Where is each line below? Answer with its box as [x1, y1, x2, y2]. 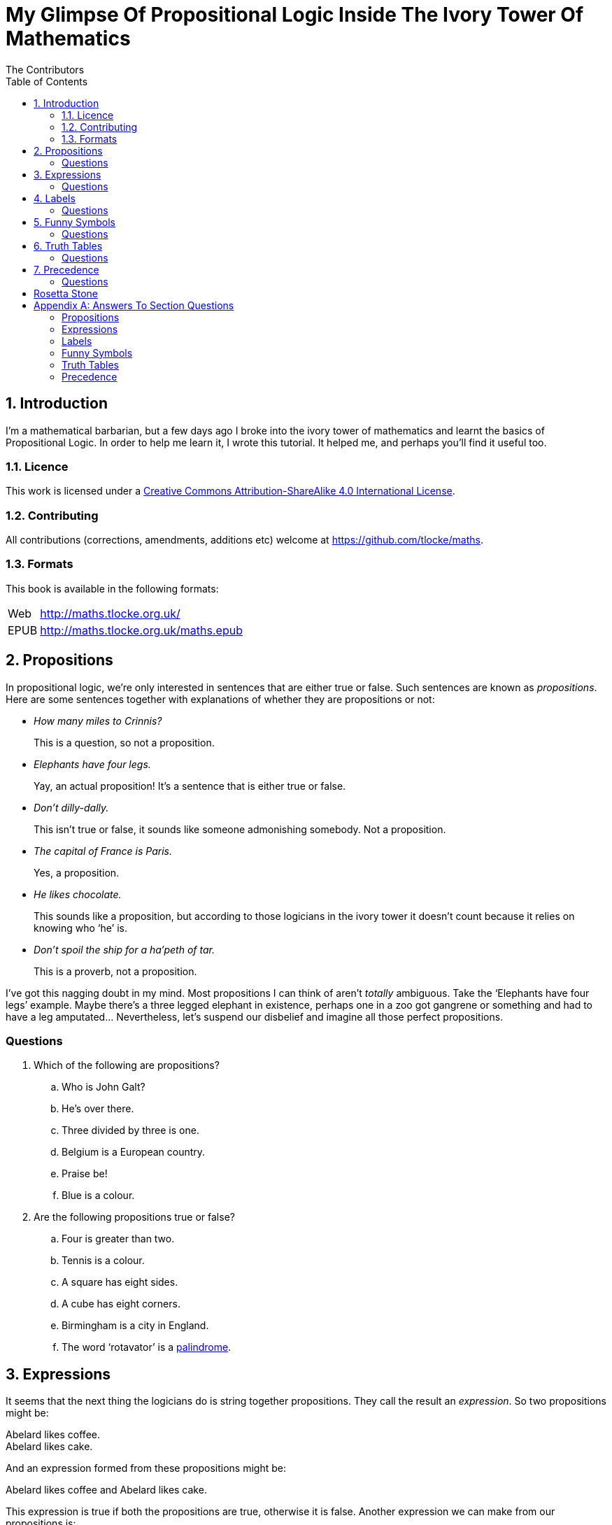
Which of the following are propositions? [34, 1059, 220, 1072]
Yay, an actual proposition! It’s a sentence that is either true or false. [34, 779, 346, 792]
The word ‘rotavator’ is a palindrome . [62, 1341, 232, 1354]
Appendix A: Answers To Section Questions [34, 299, 234, 311]
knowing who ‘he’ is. [34, 921, 127, 934]
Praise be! [62, 1168, 108, 1180]
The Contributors [6, 63, 85, 76]
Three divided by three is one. [62, 1124, 199, 1137]
